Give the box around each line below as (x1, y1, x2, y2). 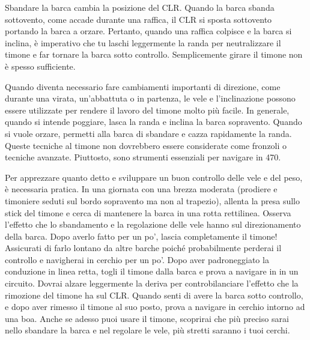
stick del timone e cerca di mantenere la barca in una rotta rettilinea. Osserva (5, 206, 291, 219)
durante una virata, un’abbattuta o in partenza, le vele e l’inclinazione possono (5, 92, 296, 105)
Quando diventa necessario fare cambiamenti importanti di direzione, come (5, 80, 281, 93)
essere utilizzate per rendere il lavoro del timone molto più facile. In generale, (5, 103, 290, 116)
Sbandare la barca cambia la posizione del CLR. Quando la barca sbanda (5, 1, 275, 13)
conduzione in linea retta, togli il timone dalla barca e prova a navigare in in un (5, 265, 299, 278)
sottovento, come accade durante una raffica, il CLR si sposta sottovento (5, 13, 272, 25)
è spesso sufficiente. (5, 59, 76, 72)
